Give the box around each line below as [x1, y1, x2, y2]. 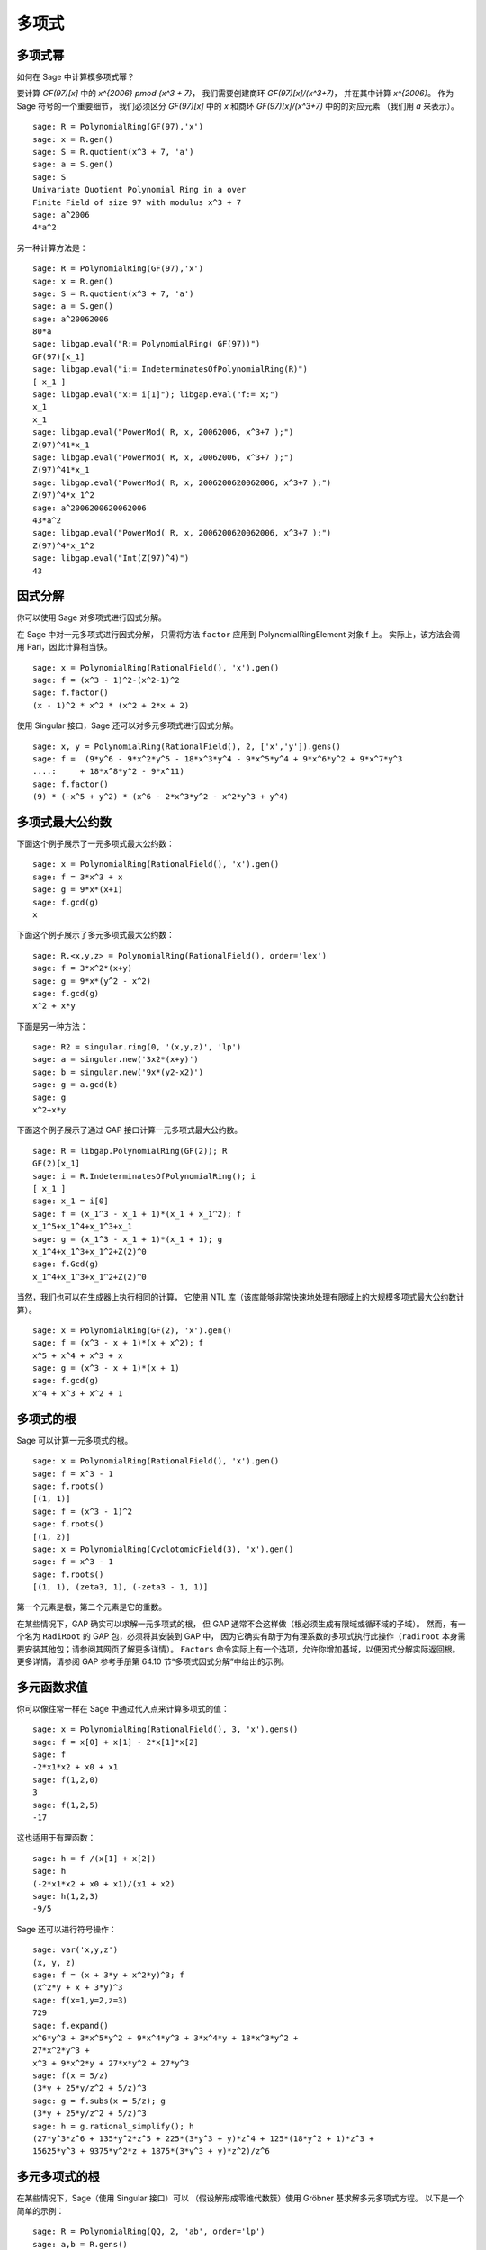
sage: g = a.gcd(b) [32, 1080, 119, 1090]
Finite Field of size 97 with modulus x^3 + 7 [32, 197, 242, 207]
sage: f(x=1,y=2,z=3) [32, 1994, 128, 2005]
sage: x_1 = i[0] [32, 1196, 109, 1206]
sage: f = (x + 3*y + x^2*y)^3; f [32, 1969, 184, 1980]
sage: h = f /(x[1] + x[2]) [32, 1853, 157, 1863]
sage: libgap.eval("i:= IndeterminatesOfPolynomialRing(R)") [32, 364, 308, 374]
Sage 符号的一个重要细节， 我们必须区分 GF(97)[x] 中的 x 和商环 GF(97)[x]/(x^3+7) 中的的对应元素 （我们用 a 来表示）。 [16, 100, 459, 112]
